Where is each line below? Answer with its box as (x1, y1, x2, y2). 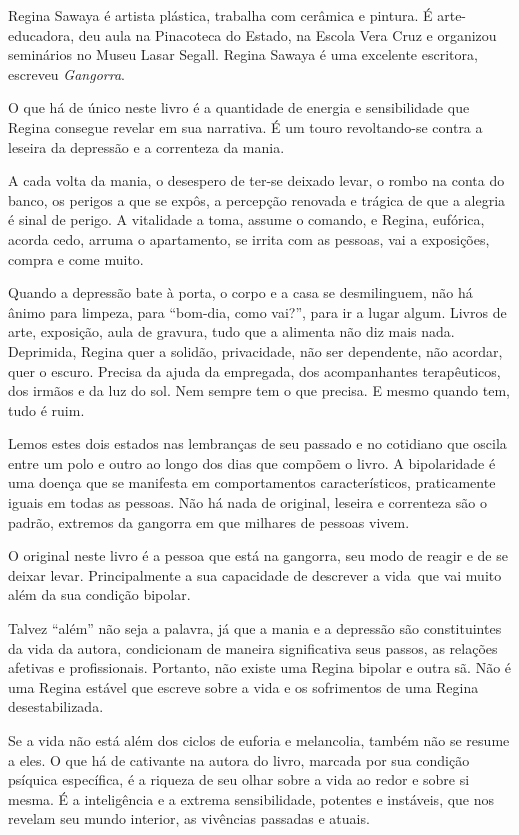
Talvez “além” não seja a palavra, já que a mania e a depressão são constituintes (8, 618, 502, 639)
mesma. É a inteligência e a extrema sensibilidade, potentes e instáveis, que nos (8, 788, 495, 809)
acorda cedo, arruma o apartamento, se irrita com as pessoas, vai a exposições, (8, 228, 490, 249)
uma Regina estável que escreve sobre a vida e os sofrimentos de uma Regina (8, 676, 479, 697)
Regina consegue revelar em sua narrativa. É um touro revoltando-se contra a (8, 116, 483, 137)
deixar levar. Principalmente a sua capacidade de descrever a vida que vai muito (8, 564, 502, 585)
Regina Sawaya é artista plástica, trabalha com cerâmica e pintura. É (8, 5, 433, 25)
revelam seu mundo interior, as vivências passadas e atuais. (8, 808, 370, 829)
